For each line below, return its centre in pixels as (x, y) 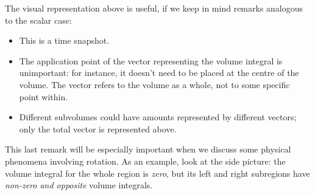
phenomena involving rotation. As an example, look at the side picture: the (145, 161)
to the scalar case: (38, 20)
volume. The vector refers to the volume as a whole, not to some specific (154, 84)
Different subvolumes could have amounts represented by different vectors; (158, 117)
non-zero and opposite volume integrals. (79, 185)
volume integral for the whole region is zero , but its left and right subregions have (157, 173)
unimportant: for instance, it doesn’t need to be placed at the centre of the (159, 73)
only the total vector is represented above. (98, 128)
